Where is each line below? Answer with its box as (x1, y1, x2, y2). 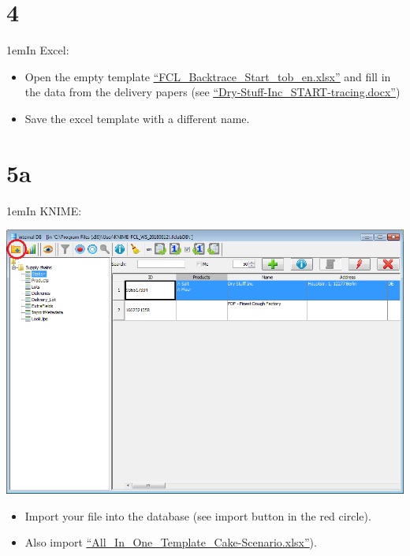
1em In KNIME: (6, 202, 82, 218)
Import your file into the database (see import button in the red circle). (24, 507, 371, 524)
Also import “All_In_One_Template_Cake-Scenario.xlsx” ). (24, 534, 317, 550)
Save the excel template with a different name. (24, 110, 250, 126)
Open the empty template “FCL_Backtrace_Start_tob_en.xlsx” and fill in (24, 68, 391, 84)
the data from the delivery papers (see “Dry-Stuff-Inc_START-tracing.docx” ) (24, 84, 401, 100)
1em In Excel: (6, 42, 69, 58)
